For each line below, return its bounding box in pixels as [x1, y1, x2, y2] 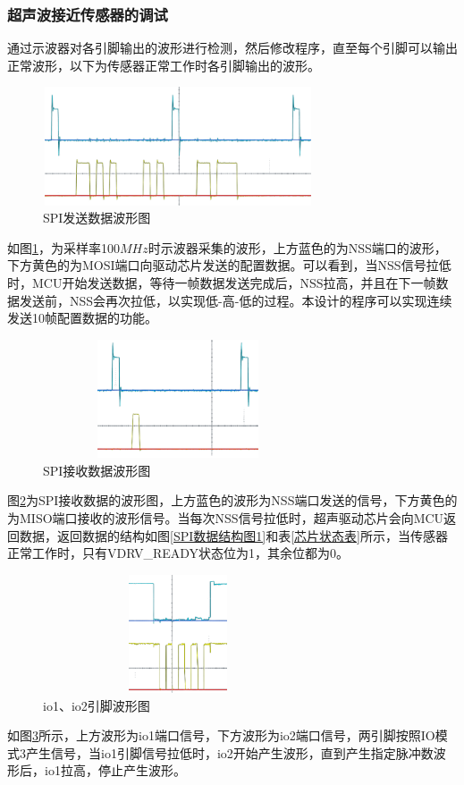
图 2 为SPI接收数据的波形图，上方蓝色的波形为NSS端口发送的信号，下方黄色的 [7, 491, 458, 510]
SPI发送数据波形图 [43, 208, 151, 227]
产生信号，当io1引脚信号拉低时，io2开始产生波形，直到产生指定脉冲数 [25, 743, 434, 762]
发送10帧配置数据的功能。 [7, 308, 157, 327]
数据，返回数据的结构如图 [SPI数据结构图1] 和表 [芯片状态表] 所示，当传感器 [19, 526, 448, 544]
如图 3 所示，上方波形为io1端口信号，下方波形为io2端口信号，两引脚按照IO [7, 726, 435, 745]
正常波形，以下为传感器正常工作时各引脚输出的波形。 [7, 55, 320, 74]
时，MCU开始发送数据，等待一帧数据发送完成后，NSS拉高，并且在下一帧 [7, 274, 436, 292]
